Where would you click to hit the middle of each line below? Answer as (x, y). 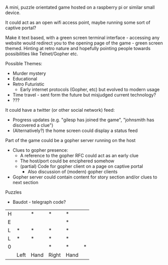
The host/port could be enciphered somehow (67, 161)
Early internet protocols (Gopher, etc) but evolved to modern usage (90, 90)
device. (13, 13)
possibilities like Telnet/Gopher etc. (42, 54)
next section (25, 182)
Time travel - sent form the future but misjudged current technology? (84, 95)
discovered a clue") (33, 125)
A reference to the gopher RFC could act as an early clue (79, 156)
